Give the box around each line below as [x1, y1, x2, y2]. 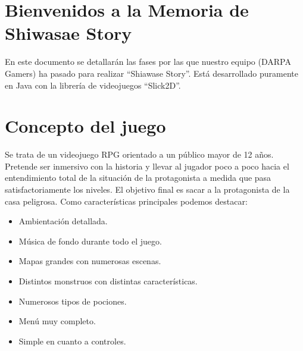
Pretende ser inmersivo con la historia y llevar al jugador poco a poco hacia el [5, 159, 289, 172]
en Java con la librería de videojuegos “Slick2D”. [5, 79, 181, 91]
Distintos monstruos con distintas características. [18, 274, 198, 287]
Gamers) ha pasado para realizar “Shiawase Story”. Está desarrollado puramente [5, 67, 298, 79]
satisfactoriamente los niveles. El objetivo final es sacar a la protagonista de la [5, 183, 290, 195]
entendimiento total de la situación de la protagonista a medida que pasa [5, 171, 271, 184]
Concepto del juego [5, 114, 166, 138]
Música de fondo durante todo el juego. [18, 234, 162, 247]
